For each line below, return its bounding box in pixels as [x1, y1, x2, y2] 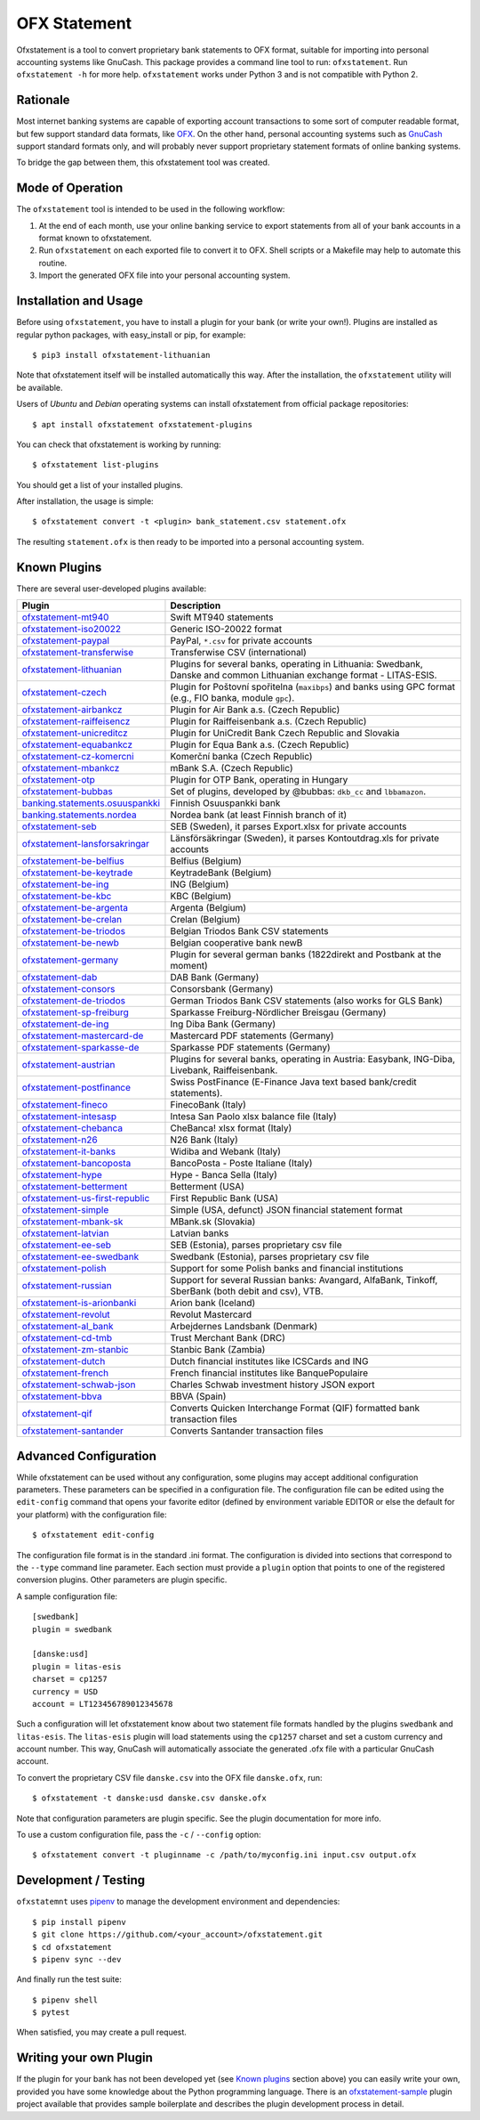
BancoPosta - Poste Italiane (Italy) [170, 1157, 313, 1170]
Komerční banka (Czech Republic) [170, 751, 313, 763]
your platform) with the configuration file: [16, 1509, 168, 1520]
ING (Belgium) [170, 878, 229, 890]
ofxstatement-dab [21, 971, 98, 984]
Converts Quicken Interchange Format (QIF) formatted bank [170, 1402, 420, 1415]
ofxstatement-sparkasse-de [21, 1042, 140, 1054]
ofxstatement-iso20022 [21, 623, 122, 636]
